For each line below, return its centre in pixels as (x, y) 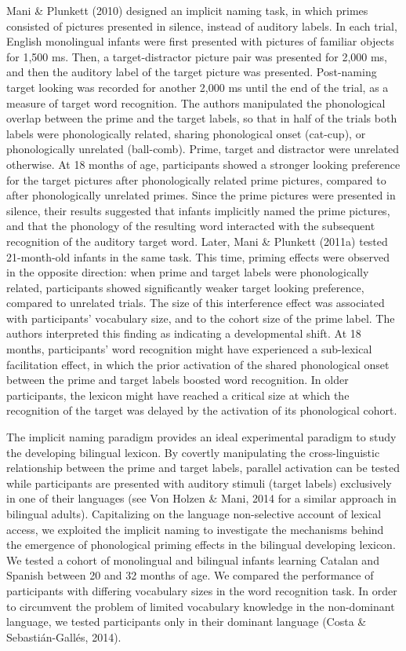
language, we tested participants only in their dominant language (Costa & (187, 622)
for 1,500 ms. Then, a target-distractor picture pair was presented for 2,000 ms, (197, 56)
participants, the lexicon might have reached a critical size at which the (178, 395)
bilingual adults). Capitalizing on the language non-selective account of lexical (194, 514)
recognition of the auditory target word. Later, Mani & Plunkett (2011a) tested (197, 241)
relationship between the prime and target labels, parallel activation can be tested (203, 468)
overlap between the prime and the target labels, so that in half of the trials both (202, 118)
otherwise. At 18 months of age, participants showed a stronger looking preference (203, 164)
